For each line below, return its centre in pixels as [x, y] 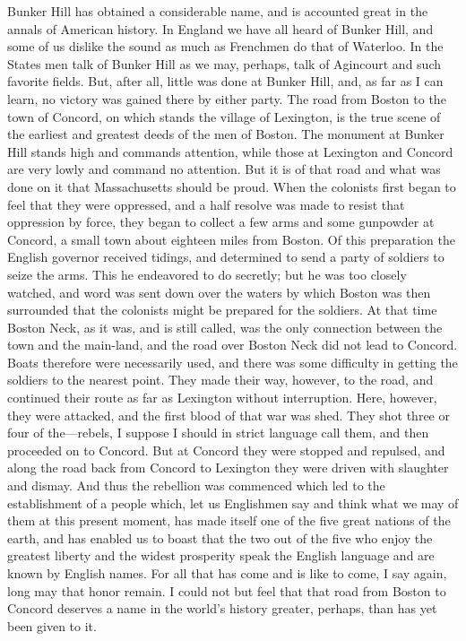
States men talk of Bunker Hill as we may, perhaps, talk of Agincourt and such [224, 63]
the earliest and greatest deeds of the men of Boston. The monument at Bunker [226, 134]
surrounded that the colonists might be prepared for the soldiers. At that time [222, 310]
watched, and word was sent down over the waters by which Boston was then [219, 292]
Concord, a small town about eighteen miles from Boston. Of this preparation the [231, 239]
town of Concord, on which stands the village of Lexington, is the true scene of [224, 116]
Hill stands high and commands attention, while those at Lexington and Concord [230, 151]
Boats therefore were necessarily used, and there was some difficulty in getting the [233, 362]
